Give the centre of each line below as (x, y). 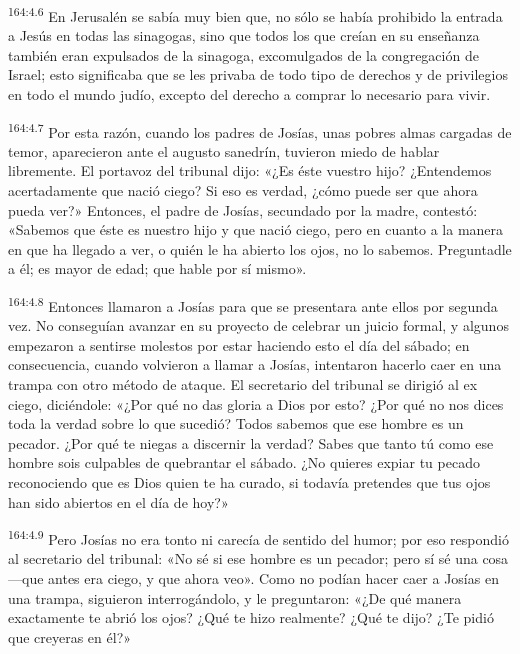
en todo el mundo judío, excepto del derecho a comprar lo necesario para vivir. (249, 94)
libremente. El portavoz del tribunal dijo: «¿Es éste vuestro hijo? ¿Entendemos (250, 170)
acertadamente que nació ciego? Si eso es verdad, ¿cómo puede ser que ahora (243, 190)
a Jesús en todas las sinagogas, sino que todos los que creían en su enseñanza (244, 35)
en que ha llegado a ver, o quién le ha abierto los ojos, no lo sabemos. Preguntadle (260, 248)
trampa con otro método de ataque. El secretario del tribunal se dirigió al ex (243, 384)
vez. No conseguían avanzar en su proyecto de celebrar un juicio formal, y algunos (258, 325)
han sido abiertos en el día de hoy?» (118, 501)
